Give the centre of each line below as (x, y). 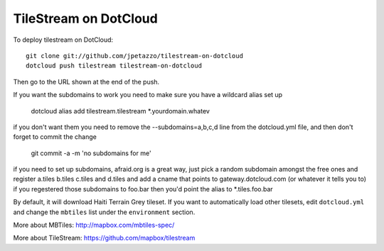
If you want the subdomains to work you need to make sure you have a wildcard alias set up (148, 95)
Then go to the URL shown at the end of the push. (86, 82)
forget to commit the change (55, 137)
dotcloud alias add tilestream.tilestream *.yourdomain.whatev (120, 111)
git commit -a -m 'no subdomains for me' (91, 153)
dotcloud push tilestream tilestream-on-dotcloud (114, 66)
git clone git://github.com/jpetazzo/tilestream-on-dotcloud (134, 56)
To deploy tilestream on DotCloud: (63, 40)
